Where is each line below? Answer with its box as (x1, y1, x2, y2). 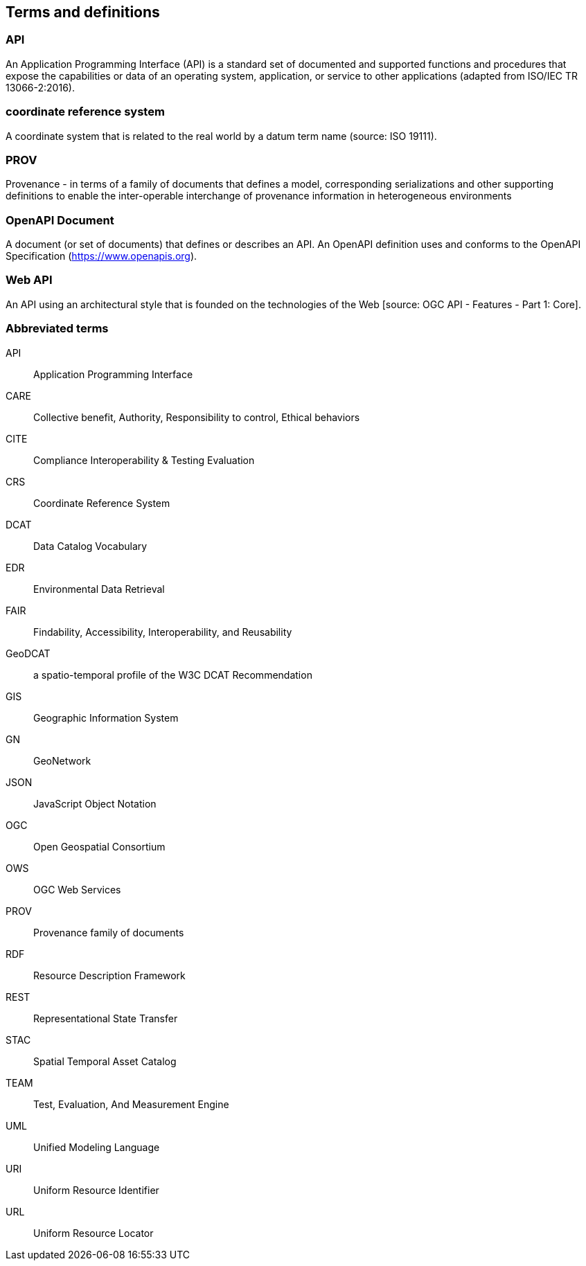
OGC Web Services (33, 883, 121, 895)
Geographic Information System (33, 711, 179, 724)
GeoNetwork (33, 754, 91, 767)
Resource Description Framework (33, 969, 186, 981)
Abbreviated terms (6, 321, 109, 336)
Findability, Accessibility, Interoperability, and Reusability (33, 625, 292, 638)
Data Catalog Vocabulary (33, 540, 148, 552)
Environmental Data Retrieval (33, 582, 165, 595)
